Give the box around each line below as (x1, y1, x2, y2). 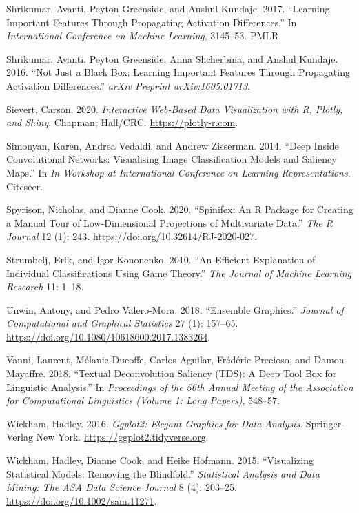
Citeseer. (6, 179, 43, 193)
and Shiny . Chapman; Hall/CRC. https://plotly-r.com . (6, 115, 238, 130)
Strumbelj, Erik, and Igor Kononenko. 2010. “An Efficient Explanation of (6, 252, 316, 266)
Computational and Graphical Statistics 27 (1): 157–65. (6, 316, 238, 330)
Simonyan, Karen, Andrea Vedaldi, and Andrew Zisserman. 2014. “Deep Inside (6, 138, 339, 152)
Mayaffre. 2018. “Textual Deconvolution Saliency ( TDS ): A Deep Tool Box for (6, 366, 337, 381)
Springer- (305, 416, 345, 430)
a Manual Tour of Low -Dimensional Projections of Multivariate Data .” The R (6, 215, 334, 230)
